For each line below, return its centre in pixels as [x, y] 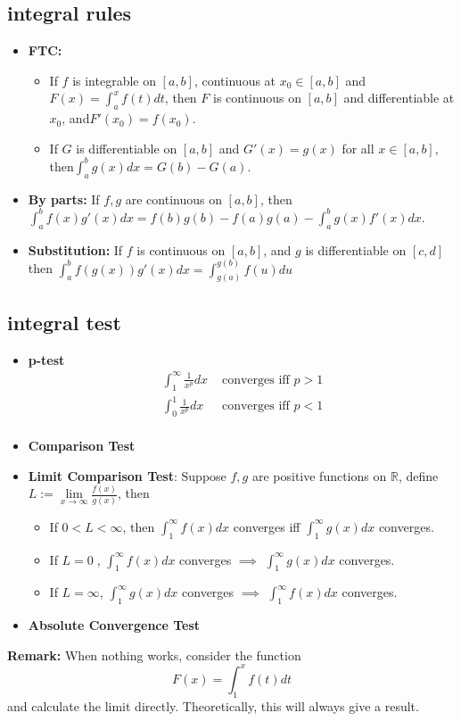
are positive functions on [319, 475]
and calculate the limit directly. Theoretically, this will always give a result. [213, 705]
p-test [46, 359]
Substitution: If [75, 249]
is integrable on [114, 80]
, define [418, 475]
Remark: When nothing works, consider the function [154, 655]
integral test [64, 322]
